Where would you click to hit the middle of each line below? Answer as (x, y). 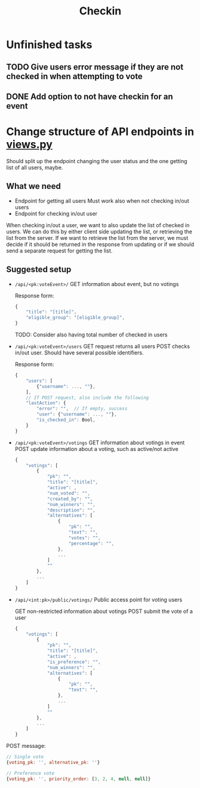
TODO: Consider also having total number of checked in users (91, 335)
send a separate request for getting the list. (59, 251)
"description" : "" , (71, 510)
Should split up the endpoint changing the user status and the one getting (97, 161)
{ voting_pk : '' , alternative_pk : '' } (53, 763)
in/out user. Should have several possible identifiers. (79, 353)
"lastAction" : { (46, 403)
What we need (34, 186)
